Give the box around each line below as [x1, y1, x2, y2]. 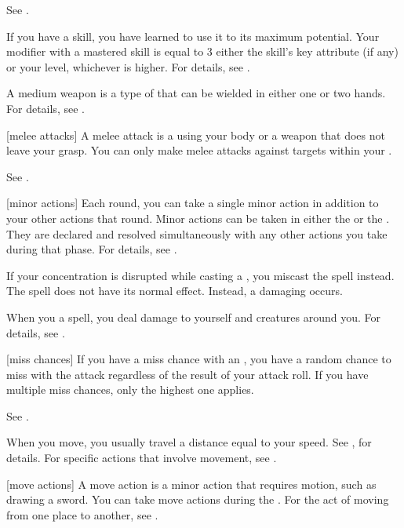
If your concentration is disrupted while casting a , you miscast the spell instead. [6, 267, 395, 283]
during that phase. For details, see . [6, 241, 177, 257]
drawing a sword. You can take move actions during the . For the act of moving [6, 491, 389, 508]
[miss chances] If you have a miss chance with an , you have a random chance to [6, 351, 391, 367]
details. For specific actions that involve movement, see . [6, 450, 277, 466]
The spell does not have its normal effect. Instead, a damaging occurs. [6, 282, 343, 299]
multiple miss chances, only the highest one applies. [6, 381, 254, 398]
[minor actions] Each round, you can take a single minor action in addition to [6, 195, 379, 211]
